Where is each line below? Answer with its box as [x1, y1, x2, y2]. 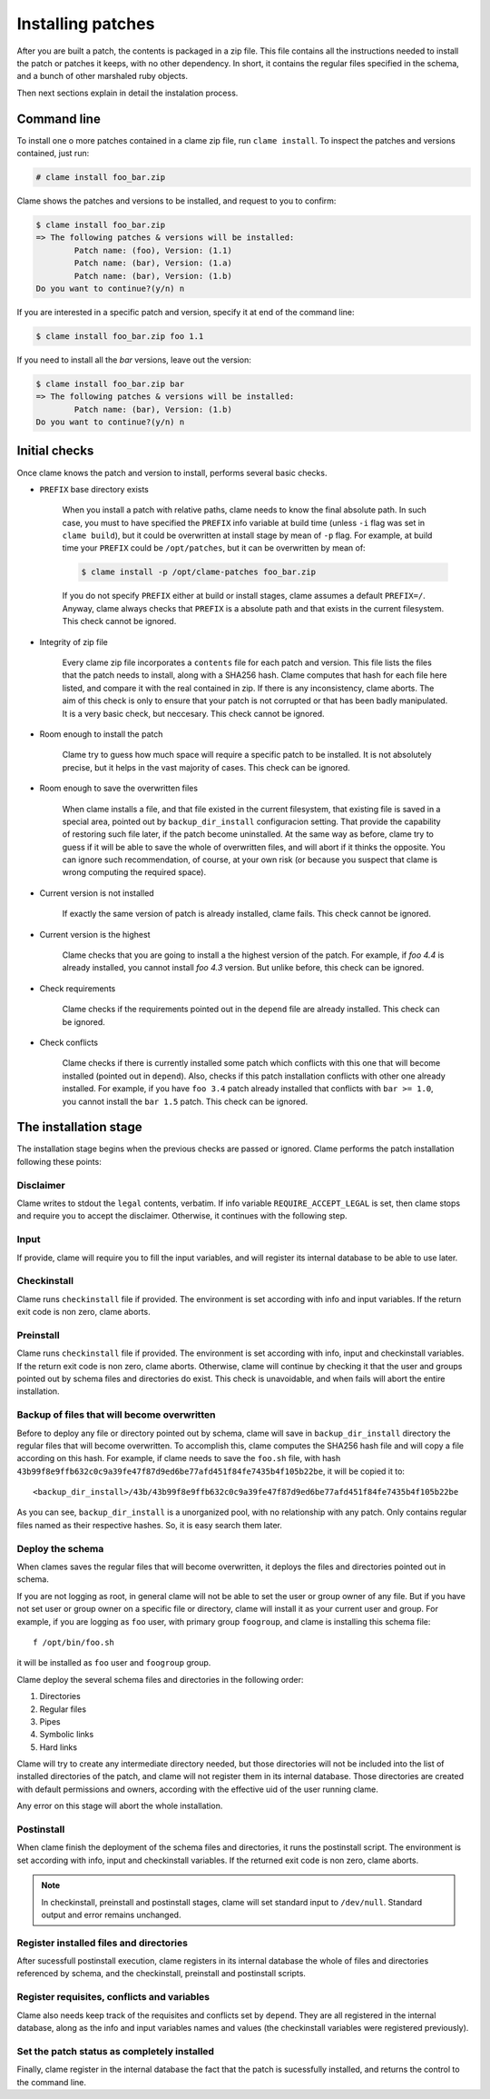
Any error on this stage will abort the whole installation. [16, 1800, 223, 1812]
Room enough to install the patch [39, 728, 163, 740]
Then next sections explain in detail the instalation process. [16, 87, 239, 98]
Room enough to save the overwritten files [39, 782, 199, 794]
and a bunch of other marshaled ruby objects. [16, 71, 188, 82]
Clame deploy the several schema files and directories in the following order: [16, 1674, 304, 1685]
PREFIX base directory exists [39, 483, 149, 494]
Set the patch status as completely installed [16, 2044, 215, 2057]
